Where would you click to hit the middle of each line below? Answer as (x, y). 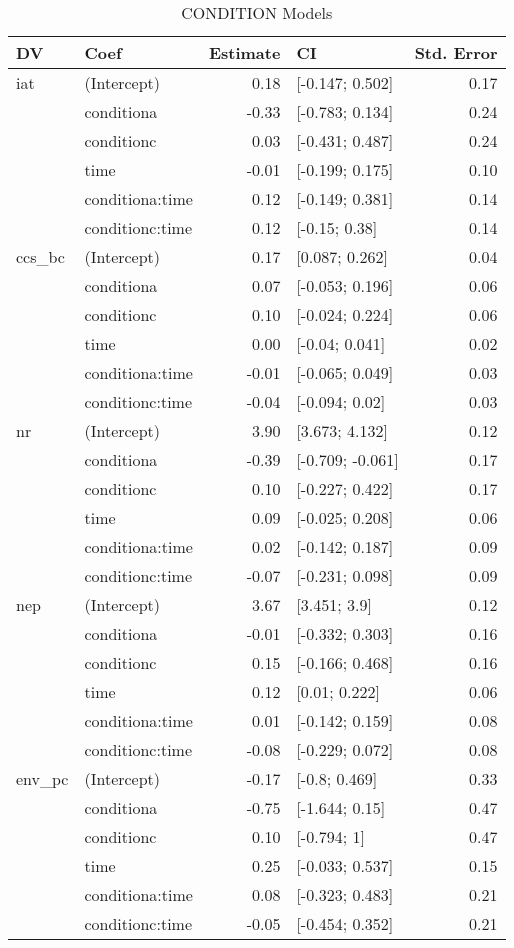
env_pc (42, 778)
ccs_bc (40, 256)
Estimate (244, 52)
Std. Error (456, 52)
